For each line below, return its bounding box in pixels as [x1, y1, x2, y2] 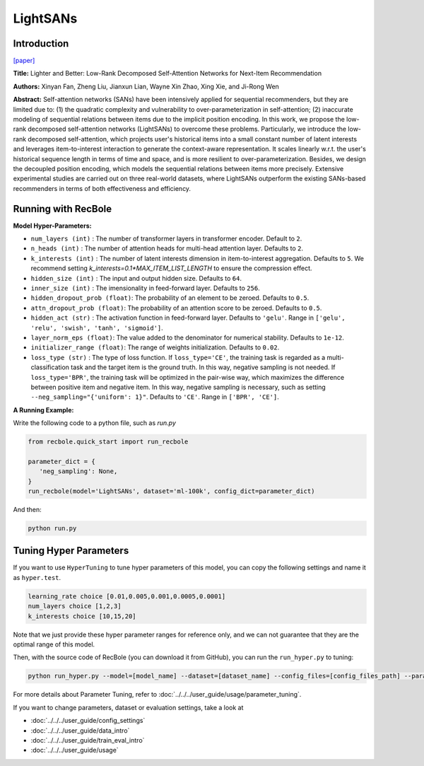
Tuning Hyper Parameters [13, 545, 129, 557]
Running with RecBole [13, 202, 112, 215]
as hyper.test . [13, 573, 61, 581]
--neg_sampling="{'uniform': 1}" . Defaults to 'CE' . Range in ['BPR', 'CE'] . [30, 393, 279, 401]
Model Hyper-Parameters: [13, 221, 92, 230]
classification [30, 363, 70, 371]
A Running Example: [13, 405, 74, 414]
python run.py [28, 524, 77, 532]
